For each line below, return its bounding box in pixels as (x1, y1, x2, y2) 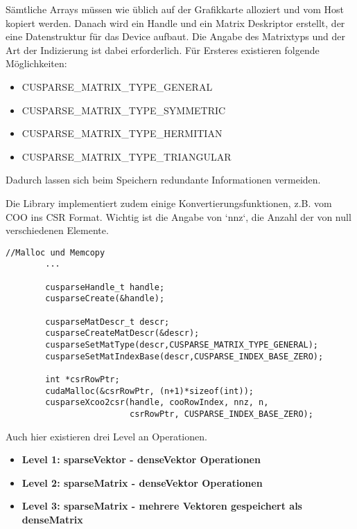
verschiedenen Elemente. (6, 223, 109, 237)
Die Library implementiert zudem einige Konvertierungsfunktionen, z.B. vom (6, 195, 332, 210)
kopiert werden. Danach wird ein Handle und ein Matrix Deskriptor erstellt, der (6, 15, 345, 30)
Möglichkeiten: (6, 56, 67, 71)
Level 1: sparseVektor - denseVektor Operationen (21, 452, 261, 467)
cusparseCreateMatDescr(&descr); (45, 328, 200, 339)
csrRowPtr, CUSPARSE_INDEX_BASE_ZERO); (129, 409, 313, 419)
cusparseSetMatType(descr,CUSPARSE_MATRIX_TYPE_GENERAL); (45, 339, 319, 350)
